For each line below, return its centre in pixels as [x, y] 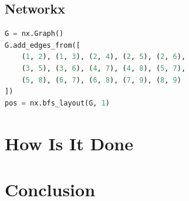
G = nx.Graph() [34, 34]
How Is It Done [69, 143]
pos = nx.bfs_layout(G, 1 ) [58, 103]
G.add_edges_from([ [43, 45]
